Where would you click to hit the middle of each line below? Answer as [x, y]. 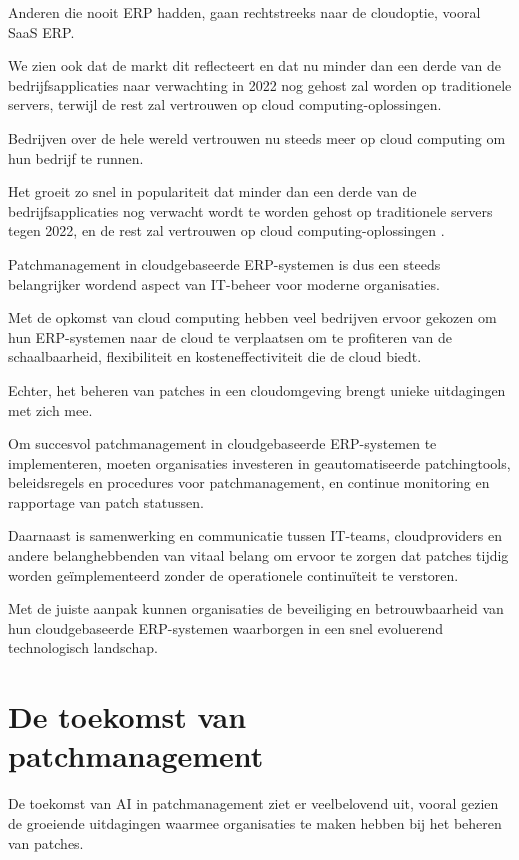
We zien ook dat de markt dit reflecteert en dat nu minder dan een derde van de [254, 65]
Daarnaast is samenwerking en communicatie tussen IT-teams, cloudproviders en [255, 535]
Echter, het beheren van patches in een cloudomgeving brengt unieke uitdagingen [257, 389]
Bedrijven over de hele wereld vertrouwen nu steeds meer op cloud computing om [257, 137]
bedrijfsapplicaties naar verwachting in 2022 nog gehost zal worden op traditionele [260, 84]
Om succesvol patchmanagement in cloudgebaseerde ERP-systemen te [222, 443]
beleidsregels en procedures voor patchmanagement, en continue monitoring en [249, 482]
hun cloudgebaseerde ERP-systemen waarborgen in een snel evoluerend [226, 627]
